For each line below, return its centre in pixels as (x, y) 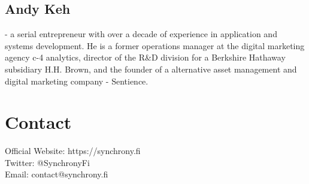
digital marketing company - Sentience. (77, 81)
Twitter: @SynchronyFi (47, 162)
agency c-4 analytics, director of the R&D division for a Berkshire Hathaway (145, 57)
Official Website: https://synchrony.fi (73, 151)
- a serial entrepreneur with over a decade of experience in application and (141, 34)
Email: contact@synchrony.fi (57, 174)
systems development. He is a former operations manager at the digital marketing (155, 45)
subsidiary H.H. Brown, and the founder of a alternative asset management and (151, 69)
